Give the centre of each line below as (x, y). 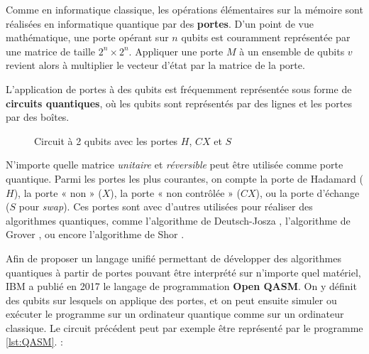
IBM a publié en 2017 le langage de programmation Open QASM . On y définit (181, 286)
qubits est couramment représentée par (266, 37)
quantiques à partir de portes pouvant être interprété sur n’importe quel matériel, (183, 272)
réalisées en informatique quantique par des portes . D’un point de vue (160, 23)
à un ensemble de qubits (292, 51)
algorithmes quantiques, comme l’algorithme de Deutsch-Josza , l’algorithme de (178, 220)
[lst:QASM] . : (34, 342)
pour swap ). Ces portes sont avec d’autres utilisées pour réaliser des (166, 206)
